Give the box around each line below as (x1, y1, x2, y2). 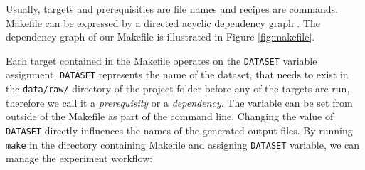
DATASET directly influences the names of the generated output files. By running (6, 122, 353, 137)
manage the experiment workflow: (6, 151, 153, 166)
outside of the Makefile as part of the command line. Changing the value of (6, 109, 334, 124)
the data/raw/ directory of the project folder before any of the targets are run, (6, 81, 350, 96)
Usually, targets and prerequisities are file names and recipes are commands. (6, 1, 339, 16)
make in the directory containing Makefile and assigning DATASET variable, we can (6, 137, 360, 152)
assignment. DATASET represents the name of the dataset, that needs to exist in (6, 67, 349, 82)
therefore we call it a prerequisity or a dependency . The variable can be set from (6, 95, 353, 110)
